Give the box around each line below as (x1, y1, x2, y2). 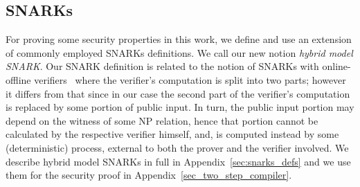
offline (6, 72, 31, 87)
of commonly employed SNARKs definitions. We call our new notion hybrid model (6, 45, 353, 60)
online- (322, 59, 351, 73)
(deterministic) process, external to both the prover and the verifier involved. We (6, 140, 349, 154)
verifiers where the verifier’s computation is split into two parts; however (34, 72, 346, 87)
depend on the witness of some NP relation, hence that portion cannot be (6, 113, 318, 127)
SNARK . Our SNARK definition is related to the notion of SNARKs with (6, 59, 319, 73)
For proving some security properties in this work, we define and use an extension (6, 32, 352, 46)
